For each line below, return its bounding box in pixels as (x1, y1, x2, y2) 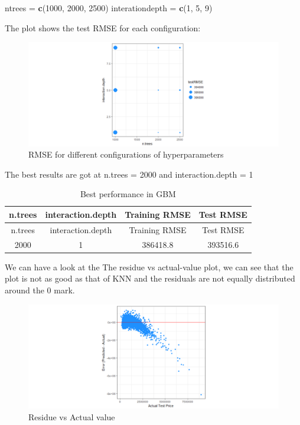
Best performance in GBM (80, 188, 176, 200)
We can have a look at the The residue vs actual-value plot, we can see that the (5, 260, 294, 273)
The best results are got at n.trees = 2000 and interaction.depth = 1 (5, 168, 253, 180)
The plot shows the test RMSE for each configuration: (5, 21, 201, 34)
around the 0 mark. (5, 283, 75, 296)
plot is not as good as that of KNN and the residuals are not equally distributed (5, 272, 295, 285)
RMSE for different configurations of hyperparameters (28, 148, 224, 161)
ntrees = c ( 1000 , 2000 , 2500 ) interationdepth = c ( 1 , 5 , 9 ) (5, 2, 213, 14)
